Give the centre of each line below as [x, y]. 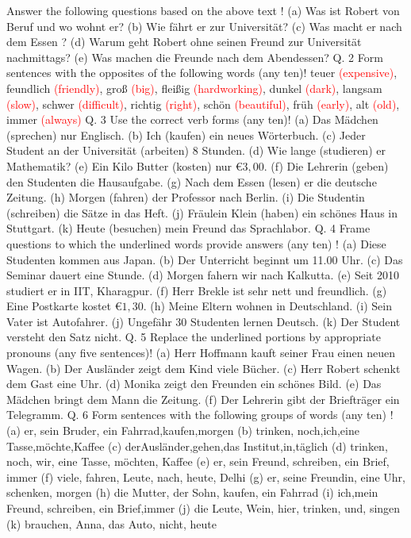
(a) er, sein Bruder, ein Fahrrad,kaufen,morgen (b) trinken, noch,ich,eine [183, 430]
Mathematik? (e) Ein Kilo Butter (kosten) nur [119, 165]
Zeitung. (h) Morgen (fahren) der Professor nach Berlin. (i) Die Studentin [186, 197]
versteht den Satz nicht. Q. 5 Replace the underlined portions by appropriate [194, 337]
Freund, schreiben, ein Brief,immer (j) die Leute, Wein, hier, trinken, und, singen [204, 508]
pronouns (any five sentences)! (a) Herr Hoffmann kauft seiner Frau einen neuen [201, 353]
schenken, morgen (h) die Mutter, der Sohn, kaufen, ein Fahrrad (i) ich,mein [192, 492]
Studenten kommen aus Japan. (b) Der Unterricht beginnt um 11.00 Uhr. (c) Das [205, 259]
